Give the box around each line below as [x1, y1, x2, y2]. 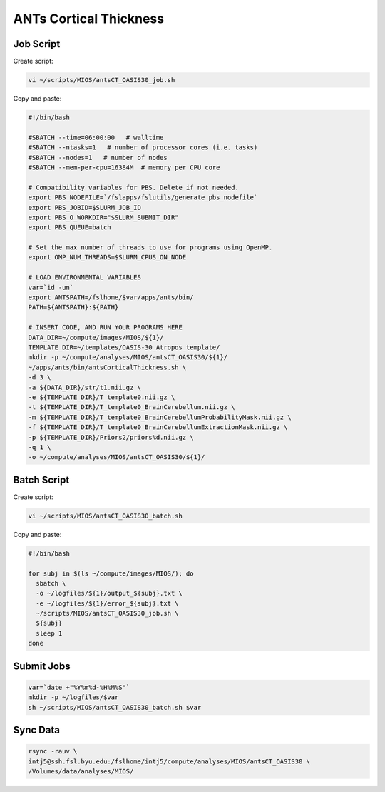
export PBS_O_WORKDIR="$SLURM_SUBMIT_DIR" [28, 213, 179, 221]
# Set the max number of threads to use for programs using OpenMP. [28, 244, 273, 251]
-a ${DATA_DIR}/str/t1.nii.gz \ [28, 383, 142, 391]
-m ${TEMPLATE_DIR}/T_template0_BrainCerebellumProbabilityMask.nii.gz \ [28, 413, 292, 421]
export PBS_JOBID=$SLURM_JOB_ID [28, 204, 142, 211]
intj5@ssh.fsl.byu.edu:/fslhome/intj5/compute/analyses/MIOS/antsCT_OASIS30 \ [28, 757, 310, 766]
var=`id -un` [28, 283, 74, 291]
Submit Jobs [13, 660, 71, 672]
